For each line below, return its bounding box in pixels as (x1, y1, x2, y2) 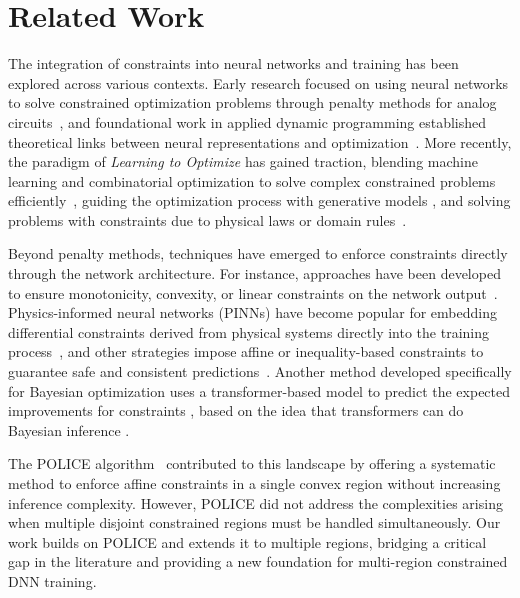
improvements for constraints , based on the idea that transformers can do (8, 400, 464, 421)
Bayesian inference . (8, 419, 130, 440)
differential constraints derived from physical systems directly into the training (8, 321, 489, 342)
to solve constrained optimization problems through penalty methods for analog (8, 92, 497, 113)
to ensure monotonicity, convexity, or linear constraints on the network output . (8, 282, 498, 303)
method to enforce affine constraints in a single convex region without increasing (8, 473, 501, 493)
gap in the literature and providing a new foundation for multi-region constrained (8, 551, 508, 572)
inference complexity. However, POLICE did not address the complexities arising (8, 492, 503, 513)
